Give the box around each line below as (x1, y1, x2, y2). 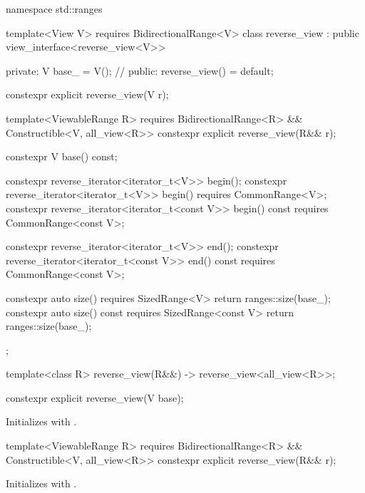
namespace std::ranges (6, 1, 103, 16)
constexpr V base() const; (6, 149, 118, 164)
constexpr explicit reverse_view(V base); (6, 390, 184, 405)
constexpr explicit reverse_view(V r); (6, 87, 169, 102)
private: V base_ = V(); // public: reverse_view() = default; (6, 63, 274, 78)
